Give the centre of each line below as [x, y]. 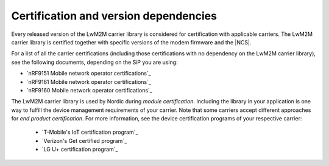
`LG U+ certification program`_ [80, 150]
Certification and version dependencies [114, 16]
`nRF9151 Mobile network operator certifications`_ [89, 74]
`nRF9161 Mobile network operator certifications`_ [89, 81]
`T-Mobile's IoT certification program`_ [90, 132]
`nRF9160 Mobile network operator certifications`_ [89, 90]
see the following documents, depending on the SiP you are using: [94, 62]
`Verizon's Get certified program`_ [84, 140]
